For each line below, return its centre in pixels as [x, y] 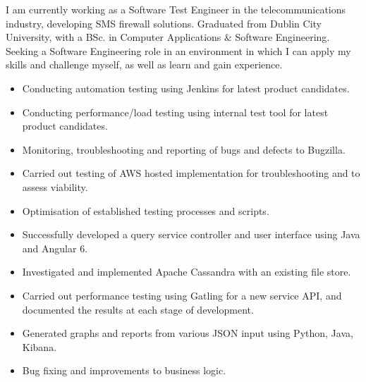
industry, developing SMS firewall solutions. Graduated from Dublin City [164, 23]
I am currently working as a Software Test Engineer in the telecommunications [176, 9]
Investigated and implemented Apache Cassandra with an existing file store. [187, 272]
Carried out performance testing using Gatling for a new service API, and [182, 295]
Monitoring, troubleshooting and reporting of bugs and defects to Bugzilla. [184, 149]
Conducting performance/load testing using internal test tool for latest [175, 112]
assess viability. [55, 186]
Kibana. [39, 346]
